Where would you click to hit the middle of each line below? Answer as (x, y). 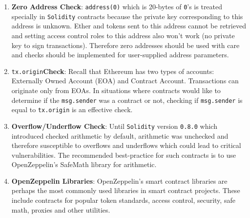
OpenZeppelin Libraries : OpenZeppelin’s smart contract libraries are (119, 181)
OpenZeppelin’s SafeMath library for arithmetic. (84, 164)
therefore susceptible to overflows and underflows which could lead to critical (126, 145)
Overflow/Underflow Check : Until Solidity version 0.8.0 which (114, 126)
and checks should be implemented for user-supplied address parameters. (120, 55)
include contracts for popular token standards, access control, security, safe (123, 200)
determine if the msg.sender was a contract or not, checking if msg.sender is (127, 100)
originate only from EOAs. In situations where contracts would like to (116, 90)
